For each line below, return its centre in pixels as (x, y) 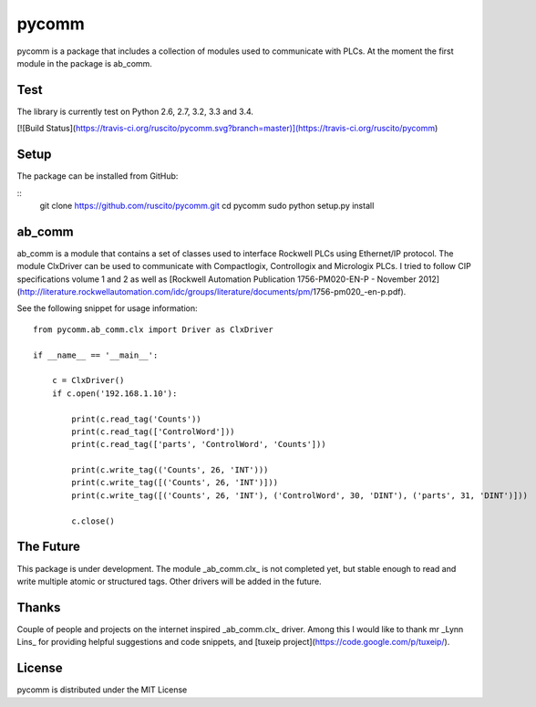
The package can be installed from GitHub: (98, 176)
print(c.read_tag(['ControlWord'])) (154, 431)
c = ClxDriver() (88, 380)
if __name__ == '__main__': (96, 355)
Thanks (39, 607)
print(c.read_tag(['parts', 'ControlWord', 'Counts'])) (199, 444)
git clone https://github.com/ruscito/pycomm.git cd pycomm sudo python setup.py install (207, 205)
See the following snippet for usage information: (107, 308)
